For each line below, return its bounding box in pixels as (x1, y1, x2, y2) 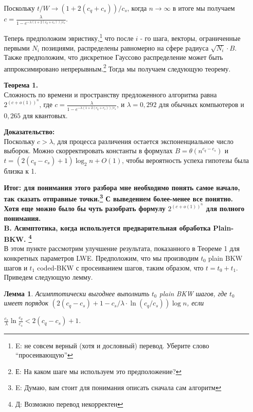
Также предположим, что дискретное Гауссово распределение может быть (4, 52, 223, 62)
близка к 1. (4, 165, 36, 176)
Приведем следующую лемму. (4, 272, 93, 282)
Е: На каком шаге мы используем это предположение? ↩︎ (15, 366, 182, 376)
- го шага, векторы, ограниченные (140, 33, 241, 43)
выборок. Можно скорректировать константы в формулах (4, 145, 173, 156)
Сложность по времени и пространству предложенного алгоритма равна (4, 89, 217, 99)
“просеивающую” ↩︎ (15, 350, 73, 360)
